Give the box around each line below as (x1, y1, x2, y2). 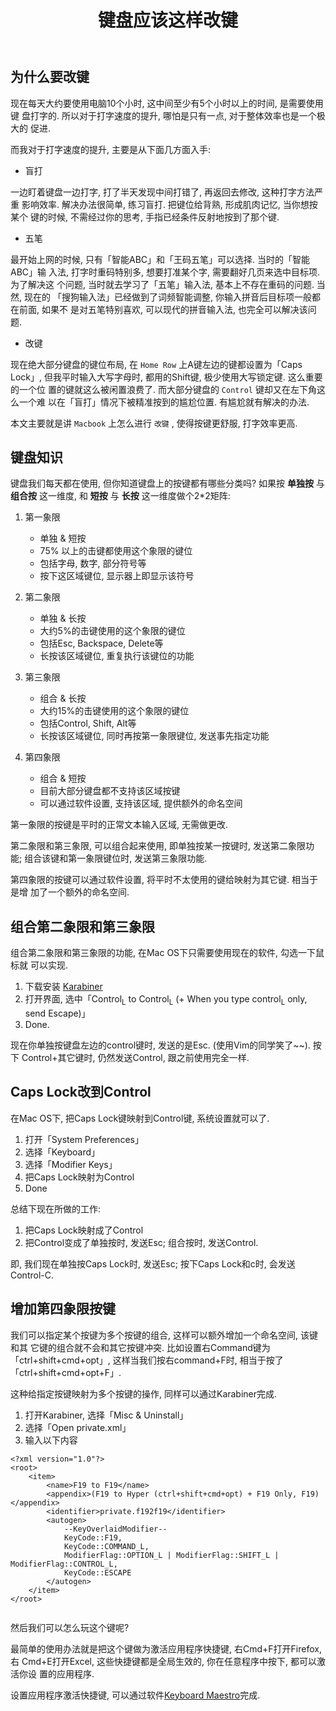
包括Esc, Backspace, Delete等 (39, 637, 164, 650)
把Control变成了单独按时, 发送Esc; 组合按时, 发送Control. (24, 1236, 259, 1248)
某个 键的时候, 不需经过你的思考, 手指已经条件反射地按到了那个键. (10, 211, 280, 223)
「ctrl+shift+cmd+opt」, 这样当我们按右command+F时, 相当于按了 (10, 1354, 284, 1366)
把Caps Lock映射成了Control (24, 1224, 144, 1236)
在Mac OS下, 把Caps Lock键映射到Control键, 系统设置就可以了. (10, 1112, 270, 1124)
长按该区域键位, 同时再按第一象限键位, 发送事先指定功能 (39, 730, 270, 742)
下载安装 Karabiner (24, 981, 103, 993)
